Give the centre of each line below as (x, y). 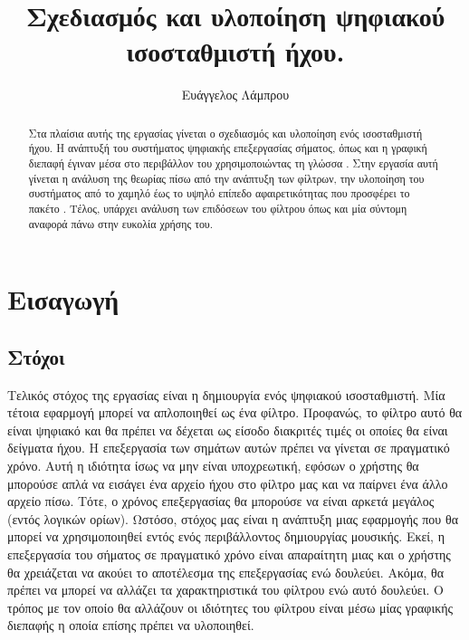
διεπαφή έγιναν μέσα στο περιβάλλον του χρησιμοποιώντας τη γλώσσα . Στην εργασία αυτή (233, 163)
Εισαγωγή (63, 299)
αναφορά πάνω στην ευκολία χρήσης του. (121, 223)
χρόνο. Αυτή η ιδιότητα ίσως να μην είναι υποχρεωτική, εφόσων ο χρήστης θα (213, 466)
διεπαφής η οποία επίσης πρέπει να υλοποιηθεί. (131, 625)
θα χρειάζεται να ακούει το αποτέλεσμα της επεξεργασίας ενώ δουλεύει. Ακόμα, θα (226, 572)
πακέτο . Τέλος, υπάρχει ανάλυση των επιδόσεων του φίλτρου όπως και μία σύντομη (218, 208)
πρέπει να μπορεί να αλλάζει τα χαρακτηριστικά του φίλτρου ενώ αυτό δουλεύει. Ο (225, 590)
